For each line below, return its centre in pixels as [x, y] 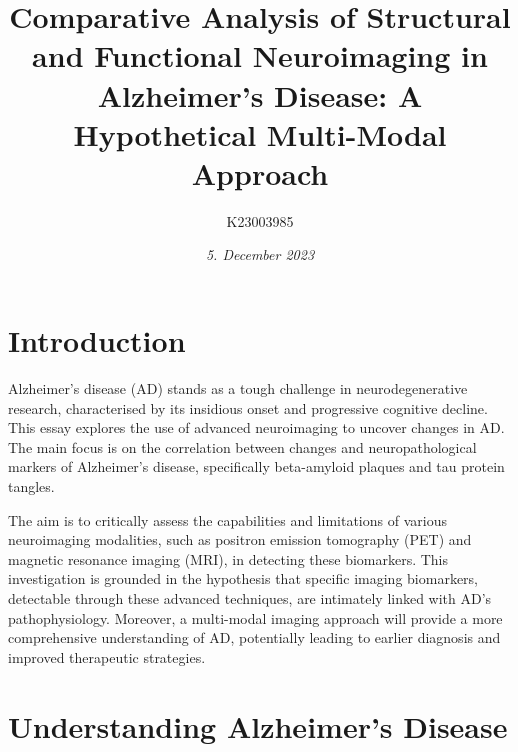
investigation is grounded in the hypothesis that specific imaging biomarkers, [243, 578]
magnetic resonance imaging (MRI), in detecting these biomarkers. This [228, 558]
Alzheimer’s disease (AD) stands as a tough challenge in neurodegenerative [238, 388]
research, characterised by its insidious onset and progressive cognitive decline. [248, 407]
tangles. [31, 485]
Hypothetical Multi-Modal [260, 133]
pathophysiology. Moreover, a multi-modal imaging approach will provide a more [255, 617]
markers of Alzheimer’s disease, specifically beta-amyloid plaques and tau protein [256, 466]
